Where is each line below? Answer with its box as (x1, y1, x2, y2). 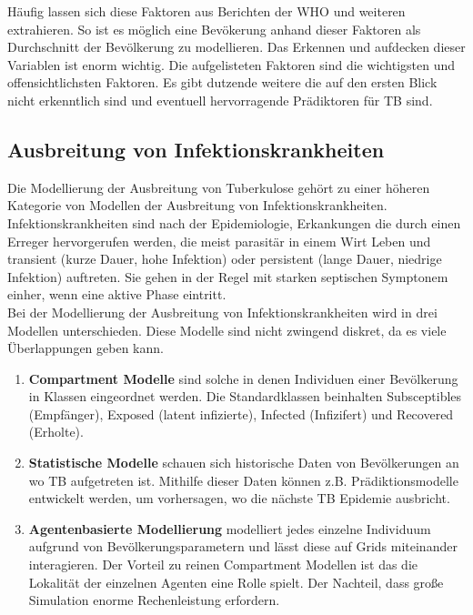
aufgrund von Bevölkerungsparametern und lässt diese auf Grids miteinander (28, 537, 458, 556)
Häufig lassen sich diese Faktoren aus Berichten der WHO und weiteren (7, 2, 406, 20)
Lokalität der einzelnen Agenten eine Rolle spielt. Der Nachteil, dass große (28, 572, 444, 591)
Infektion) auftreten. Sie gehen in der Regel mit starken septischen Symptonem (7, 267, 448, 286)
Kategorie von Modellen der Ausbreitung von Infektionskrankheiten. (7, 196, 387, 215)
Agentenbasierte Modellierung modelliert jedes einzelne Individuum (28, 519, 431, 538)
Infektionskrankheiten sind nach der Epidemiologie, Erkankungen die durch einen (7, 213, 461, 232)
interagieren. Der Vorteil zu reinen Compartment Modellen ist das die (28, 555, 418, 574)
